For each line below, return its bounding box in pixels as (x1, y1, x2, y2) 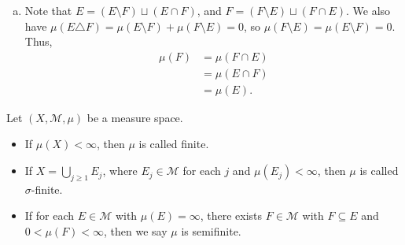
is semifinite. (181, 223, 241, 239)
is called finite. (138, 135, 209, 152)
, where (102, 162, 138, 179)
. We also (346, 2, 391, 18)
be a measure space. (87, 109, 183, 125)
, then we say (104, 223, 168, 239)
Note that (24, 2, 72, 18)
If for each (24, 207, 75, 224)
